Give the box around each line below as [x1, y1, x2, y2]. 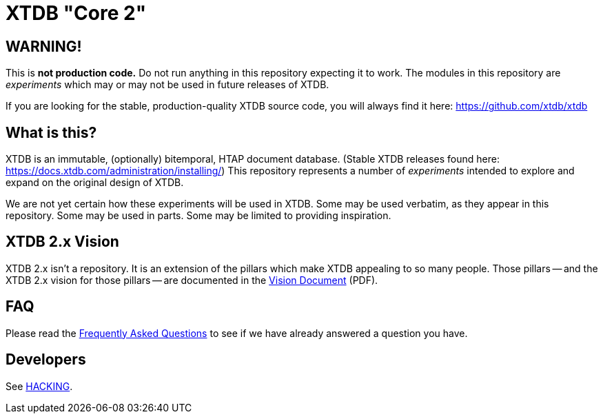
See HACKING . [6, 380, 73, 392]
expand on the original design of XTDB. [6, 176, 184, 189]
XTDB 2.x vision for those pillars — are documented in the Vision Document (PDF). [6, 274, 378, 286]
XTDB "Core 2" [6, 1, 147, 25]
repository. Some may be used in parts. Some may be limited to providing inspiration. [6, 209, 391, 222]
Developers [6, 351, 86, 369]
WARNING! [6, 37, 82, 55]
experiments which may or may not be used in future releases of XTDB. [6, 79, 329, 91]
